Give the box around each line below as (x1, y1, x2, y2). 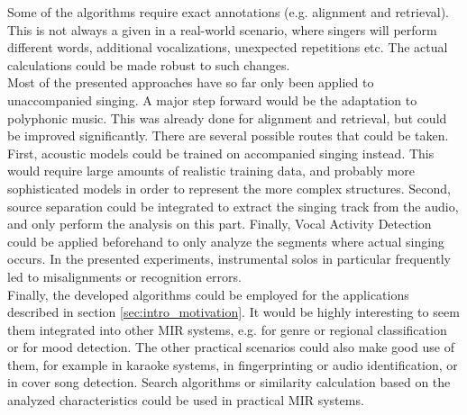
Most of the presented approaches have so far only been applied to (7, 73, 374, 92)
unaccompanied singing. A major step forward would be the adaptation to (7, 90, 417, 109)
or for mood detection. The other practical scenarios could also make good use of (7, 338, 454, 356)
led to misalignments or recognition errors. (7, 266, 242, 285)
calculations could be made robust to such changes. (7, 55, 290, 74)
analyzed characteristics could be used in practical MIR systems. (7, 391, 364, 410)
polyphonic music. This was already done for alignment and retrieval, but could (7, 108, 447, 127)
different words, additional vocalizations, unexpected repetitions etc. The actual (7, 38, 448, 57)
